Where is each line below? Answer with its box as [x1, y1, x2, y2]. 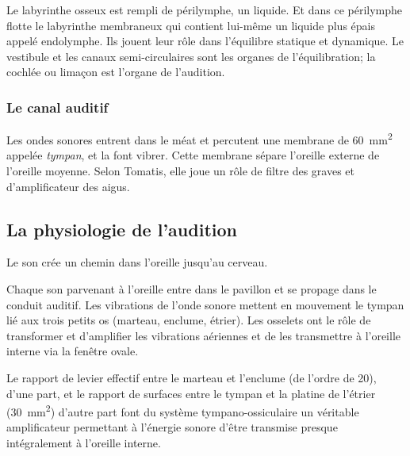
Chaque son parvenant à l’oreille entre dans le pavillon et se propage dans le [6, 281, 377, 297]
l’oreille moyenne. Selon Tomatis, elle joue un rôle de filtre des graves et [6, 163, 355, 179]
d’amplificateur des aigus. [6, 178, 130, 194]
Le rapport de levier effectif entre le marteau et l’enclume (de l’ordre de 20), [6, 369, 377, 385]
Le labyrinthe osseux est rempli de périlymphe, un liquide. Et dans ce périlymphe [6, 2, 403, 17]
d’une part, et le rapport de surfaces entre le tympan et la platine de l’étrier [6, 385, 376, 401]
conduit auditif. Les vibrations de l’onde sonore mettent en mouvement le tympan [6, 296, 404, 312]
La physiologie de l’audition [6, 217, 237, 241]
